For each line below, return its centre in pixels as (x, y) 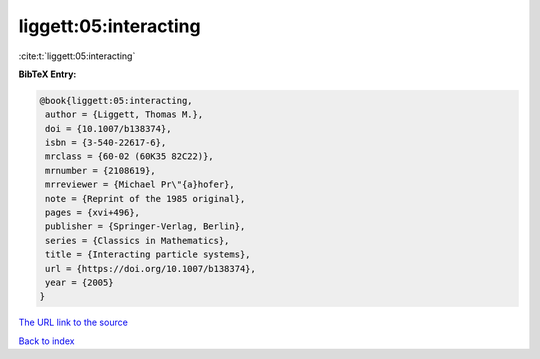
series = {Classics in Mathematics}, (137, 240)
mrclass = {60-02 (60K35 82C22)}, (129, 156)
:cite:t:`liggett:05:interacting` (77, 56)
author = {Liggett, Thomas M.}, (124, 114)
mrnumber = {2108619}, (101, 170)
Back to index (46, 341)
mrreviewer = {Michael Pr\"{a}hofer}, (140, 184)
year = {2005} (79, 282)
